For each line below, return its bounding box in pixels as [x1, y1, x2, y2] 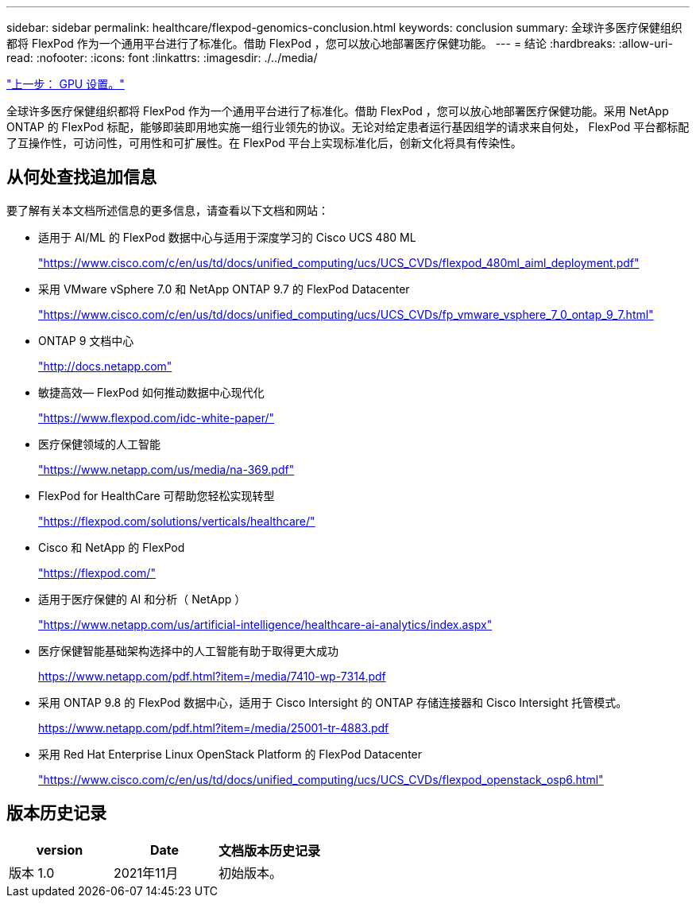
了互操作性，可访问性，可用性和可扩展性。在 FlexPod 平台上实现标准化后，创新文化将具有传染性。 [6, 136, 522, 149]
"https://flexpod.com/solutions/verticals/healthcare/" [38, 514, 315, 528]
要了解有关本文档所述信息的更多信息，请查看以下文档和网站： [6, 203, 329, 217]
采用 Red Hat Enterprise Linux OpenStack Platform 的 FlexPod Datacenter [38, 747, 423, 761]
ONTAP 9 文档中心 [38, 333, 134, 347]
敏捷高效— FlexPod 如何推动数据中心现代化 [38, 385, 265, 399]
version [36, 841, 83, 858]
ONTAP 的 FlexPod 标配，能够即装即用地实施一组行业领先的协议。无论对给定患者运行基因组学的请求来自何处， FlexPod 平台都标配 [6, 120, 690, 134]
